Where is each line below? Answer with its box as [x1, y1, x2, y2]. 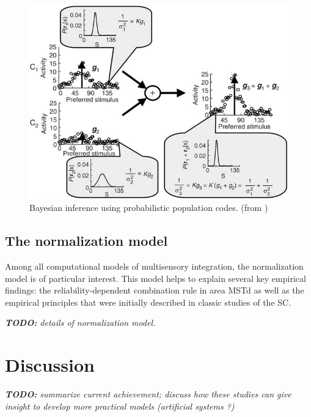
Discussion [5, 352, 95, 377]
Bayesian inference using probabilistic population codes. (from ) [29, 201, 268, 214]
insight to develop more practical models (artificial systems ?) [5, 399, 235, 412]
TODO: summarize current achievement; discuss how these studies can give [5, 388, 291, 400]
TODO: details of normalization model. [5, 316, 156, 329]
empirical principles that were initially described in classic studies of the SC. [5, 295, 291, 308]
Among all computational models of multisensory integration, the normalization [5, 260, 304, 273]
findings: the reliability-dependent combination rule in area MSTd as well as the [5, 284, 304, 297]
